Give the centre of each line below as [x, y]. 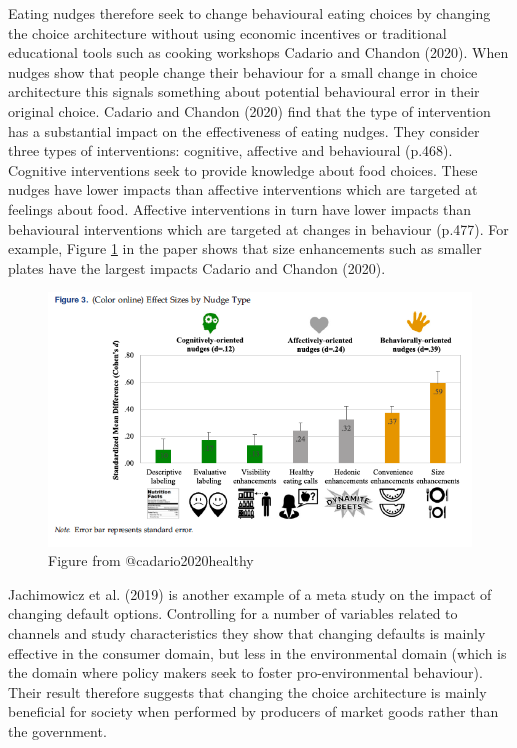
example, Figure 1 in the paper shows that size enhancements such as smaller [245, 248]
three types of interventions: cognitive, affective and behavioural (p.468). [230, 150]
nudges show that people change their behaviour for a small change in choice [243, 71]
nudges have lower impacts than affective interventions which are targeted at [243, 189]
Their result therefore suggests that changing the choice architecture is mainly [247, 691]
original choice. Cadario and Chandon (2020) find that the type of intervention [249, 110]
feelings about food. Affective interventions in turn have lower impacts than [240, 208]
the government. [57, 731]
